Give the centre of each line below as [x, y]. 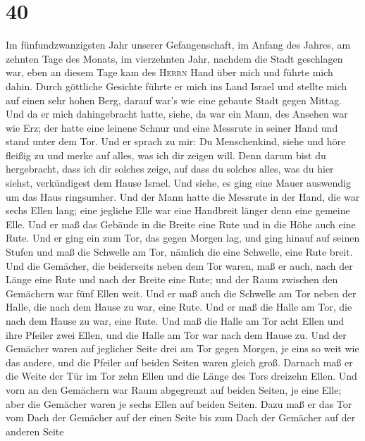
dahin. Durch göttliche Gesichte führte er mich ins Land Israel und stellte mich [177, 86]
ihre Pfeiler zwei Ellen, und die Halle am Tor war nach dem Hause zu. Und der [176, 334]
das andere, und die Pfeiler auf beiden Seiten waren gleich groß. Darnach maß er [179, 362]
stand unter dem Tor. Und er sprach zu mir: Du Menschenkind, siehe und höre [176, 141]
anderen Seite [35, 431]
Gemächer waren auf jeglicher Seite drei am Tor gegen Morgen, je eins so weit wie [182, 348]
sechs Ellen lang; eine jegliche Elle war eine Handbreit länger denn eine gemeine [178, 210]
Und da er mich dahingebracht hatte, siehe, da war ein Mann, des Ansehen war [177, 114]
